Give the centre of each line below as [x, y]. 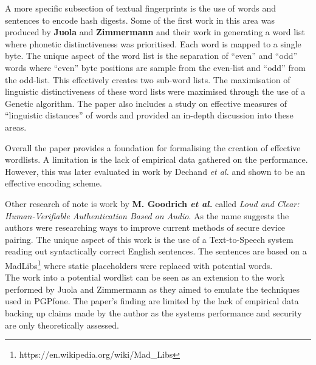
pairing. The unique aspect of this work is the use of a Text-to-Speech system [149, 239]
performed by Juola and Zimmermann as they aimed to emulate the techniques [153, 289]
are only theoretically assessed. [62, 325]
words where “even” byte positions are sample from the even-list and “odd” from [155, 67]
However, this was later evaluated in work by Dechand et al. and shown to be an [155, 171]
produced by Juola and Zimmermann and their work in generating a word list [155, 32]
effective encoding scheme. [53, 183]
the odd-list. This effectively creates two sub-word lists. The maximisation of [148, 79]
